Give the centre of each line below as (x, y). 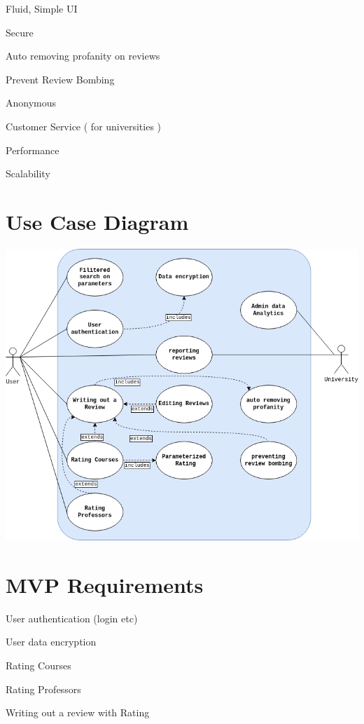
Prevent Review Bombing (60, 79)
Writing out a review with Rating (78, 712)
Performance (33, 150)
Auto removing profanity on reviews (83, 56)
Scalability (28, 173)
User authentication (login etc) (72, 618)
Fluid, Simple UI (42, 8)
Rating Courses (38, 665)
